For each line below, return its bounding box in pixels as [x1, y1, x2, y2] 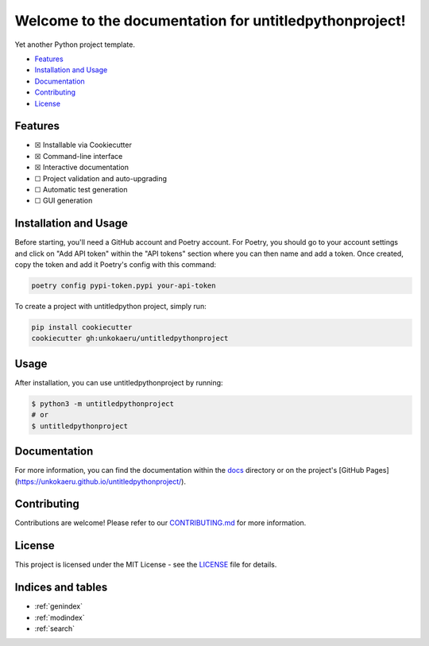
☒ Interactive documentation [34, 163, 129, 172]
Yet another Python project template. [14, 40, 135, 49]
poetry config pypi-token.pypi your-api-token [31, 281, 216, 290]
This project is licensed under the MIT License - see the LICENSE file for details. [14, 560, 277, 570]
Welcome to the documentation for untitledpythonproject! [14, 12, 406, 29]
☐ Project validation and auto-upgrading [34, 173, 167, 183]
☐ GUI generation [34, 195, 93, 206]
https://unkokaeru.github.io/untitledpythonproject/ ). [17, 477, 187, 486]
